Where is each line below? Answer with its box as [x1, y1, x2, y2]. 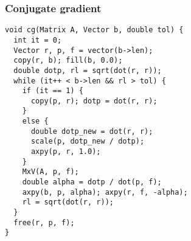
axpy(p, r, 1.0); [30, 147, 101, 156]
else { [22, 117, 49, 126]
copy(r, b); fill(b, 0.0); [13, 56, 123, 65]
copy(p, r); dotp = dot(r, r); [30, 96, 158, 105]
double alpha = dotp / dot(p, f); [22, 178, 162, 187]
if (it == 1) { [22, 86, 83, 96]
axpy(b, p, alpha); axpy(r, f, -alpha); [22, 187, 188, 197]
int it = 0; [13, 35, 62, 44]
